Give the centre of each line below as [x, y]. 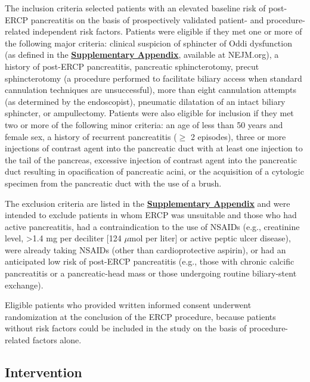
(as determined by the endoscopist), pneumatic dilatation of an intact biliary [145, 101]
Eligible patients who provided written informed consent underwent [128, 305]
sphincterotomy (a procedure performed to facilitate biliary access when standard [154, 78]
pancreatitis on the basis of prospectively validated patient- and [147, 19]
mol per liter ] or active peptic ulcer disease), [210, 238]
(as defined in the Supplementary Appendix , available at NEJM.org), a [142, 55]
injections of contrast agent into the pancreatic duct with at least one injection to [154, 148]
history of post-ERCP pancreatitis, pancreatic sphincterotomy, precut [132, 66]
